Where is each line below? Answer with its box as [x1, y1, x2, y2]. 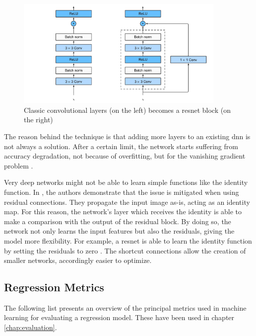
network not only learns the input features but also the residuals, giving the [4, 226, 235, 236]
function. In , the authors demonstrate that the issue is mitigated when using [4, 186, 239, 197]
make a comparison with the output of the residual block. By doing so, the [4, 216, 231, 226]
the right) [24, 114, 53, 125]
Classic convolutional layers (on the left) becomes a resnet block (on [24, 104, 231, 115]
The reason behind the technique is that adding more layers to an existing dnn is [4, 131, 251, 141]
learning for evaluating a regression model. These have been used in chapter [4, 312, 235, 323]
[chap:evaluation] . [4, 322, 57, 333]
